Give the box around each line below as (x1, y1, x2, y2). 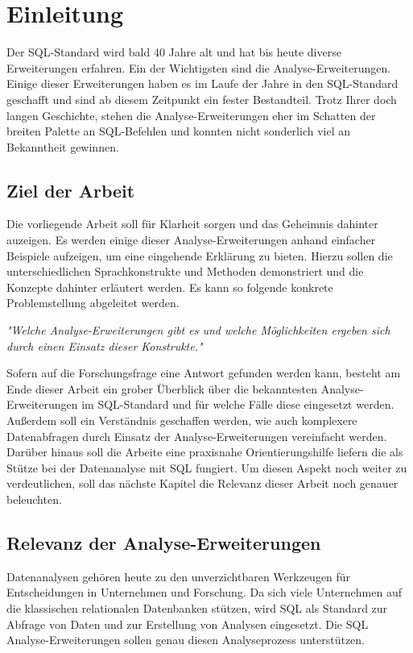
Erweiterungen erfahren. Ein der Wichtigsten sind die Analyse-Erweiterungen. (6, 59, 391, 76)
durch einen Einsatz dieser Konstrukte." (6, 337, 203, 354)
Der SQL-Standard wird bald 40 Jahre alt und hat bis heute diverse (6, 44, 341, 60)
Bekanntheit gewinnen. (6, 138, 119, 155)
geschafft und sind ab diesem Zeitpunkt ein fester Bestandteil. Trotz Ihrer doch (6, 90, 397, 107)
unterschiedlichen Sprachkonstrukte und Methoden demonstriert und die (6, 263, 364, 280)
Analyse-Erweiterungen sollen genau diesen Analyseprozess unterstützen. (6, 631, 365, 648)
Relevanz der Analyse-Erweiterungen (6, 530, 321, 555)
